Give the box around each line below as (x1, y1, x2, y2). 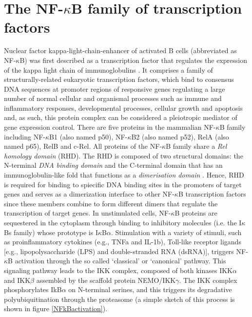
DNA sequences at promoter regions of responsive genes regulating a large (4, 83, 225, 94)
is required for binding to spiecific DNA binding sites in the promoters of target (4, 179, 242, 189)
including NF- (4, 131, 45, 141)
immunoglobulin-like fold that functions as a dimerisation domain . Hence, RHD (4, 170, 244, 180)
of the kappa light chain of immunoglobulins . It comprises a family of (4, 64, 213, 75)
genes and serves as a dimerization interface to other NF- (4, 189, 174, 199)
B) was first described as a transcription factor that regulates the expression (19, 55, 247, 65)
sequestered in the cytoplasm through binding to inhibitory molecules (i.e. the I (4, 218, 242, 227)
